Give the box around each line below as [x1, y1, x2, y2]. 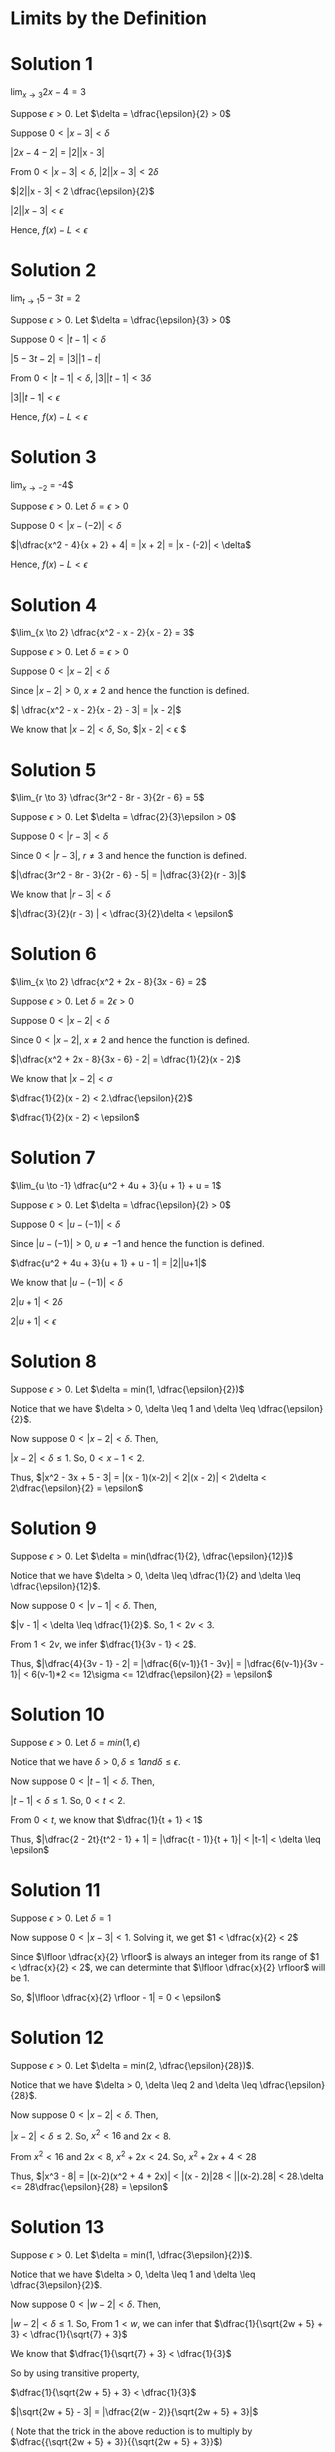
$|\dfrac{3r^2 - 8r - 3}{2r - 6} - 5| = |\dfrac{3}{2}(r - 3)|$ [10, 869, 247, 881]
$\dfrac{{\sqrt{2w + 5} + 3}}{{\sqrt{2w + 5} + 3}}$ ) [10, 2436, 223, 2448]
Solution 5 [10, 758, 97, 781]
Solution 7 [10, 1147, 96, 1169]
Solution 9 [10, 1517, 97, 1540]
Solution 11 [10, 1879, 101, 1902]
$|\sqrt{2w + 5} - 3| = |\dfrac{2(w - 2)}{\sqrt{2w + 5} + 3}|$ [10, 2406, 259, 2418]
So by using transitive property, [10, 2367, 140, 2379]
